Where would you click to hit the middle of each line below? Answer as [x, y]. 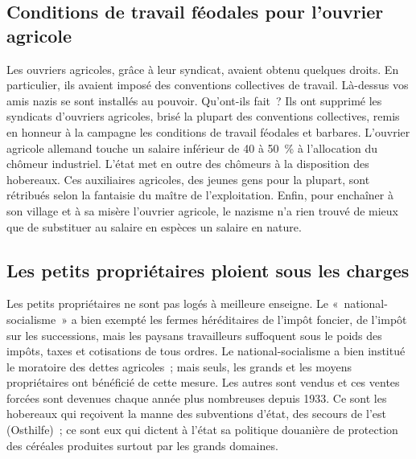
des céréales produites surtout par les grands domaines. [142, 445]
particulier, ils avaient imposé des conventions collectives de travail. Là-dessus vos [208, 85]
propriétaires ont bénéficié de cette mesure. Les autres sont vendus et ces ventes [203, 382]
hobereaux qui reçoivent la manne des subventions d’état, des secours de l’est [196, 414]
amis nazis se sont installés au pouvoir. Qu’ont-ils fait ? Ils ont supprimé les [194, 100]
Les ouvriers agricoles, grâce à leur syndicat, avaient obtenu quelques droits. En [203, 69]
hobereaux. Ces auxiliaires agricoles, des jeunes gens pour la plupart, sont [188, 179]
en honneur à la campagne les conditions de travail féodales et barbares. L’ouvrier [208, 131]
